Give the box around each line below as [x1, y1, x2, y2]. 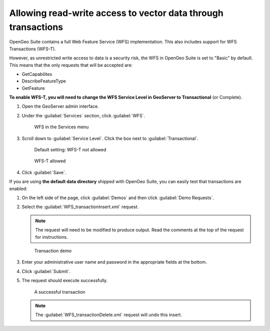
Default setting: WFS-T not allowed [34, 147, 106, 153]
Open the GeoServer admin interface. [21, 103, 99, 109]
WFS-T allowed [34, 158, 66, 164]
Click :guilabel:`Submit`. [21, 268, 71, 274]
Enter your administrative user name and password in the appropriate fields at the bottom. [21, 259, 207, 265]
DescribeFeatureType [21, 78, 66, 84]
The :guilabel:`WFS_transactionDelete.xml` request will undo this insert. [35, 312, 182, 318]
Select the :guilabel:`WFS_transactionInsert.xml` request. [21, 204, 139, 210]
